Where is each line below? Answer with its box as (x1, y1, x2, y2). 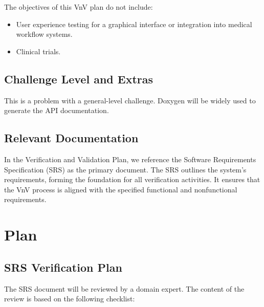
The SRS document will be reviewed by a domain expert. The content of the (4, 283, 245, 294)
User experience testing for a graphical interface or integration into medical (16, 18, 252, 29)
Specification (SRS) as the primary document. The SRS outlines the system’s (4, 164, 247, 174)
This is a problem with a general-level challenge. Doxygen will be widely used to (4, 95, 256, 105)
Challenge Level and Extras (4, 71, 153, 86)
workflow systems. (16, 29, 73, 39)
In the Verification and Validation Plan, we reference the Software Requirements (4, 153, 256, 164)
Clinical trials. (16, 46, 61, 56)
